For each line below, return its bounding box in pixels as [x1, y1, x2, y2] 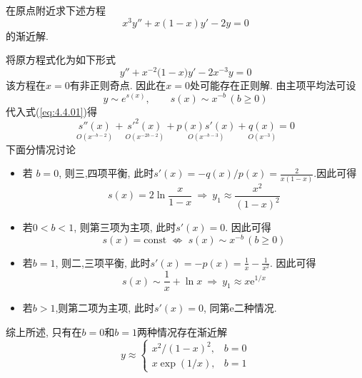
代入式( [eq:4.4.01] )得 [6, 103, 97, 118]
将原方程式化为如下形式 [6, 52, 116, 67]
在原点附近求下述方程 [6, 3, 106, 17]
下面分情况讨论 [6, 141, 76, 156]
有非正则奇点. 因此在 [69, 77, 166, 92]
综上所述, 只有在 [6, 324, 82, 339]
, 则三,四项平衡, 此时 [59, 165, 154, 180]
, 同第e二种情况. [203, 300, 277, 315]
